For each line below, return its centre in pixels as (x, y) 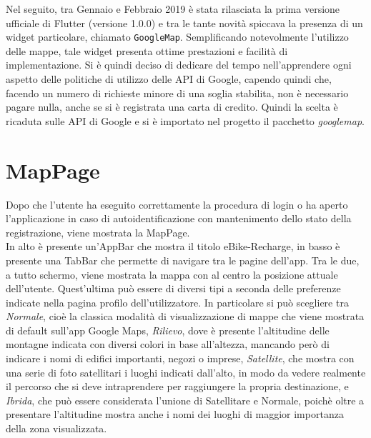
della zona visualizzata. (56, 428)
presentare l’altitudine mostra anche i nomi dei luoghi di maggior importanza (175, 414)
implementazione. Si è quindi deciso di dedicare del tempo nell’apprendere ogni (179, 65)
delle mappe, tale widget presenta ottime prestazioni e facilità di (147, 50)
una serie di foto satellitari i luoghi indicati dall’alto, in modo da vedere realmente (186, 372)
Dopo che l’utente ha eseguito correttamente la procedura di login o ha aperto (177, 204)
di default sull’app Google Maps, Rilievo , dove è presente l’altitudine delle (168, 330)
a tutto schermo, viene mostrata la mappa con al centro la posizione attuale (172, 274)
